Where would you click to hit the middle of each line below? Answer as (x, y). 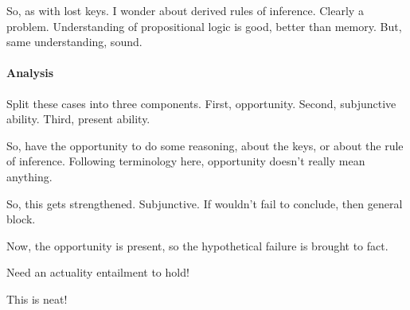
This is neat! (37, 298)
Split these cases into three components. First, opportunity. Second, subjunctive (201, 103)
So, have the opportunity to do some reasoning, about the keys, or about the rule (205, 145)
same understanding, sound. (74, 42)
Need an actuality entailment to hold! (98, 272)
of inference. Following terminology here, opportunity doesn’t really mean (186, 161)
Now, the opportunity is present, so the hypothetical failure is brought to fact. (197, 245)
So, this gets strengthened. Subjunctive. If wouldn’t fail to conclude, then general (205, 203)
